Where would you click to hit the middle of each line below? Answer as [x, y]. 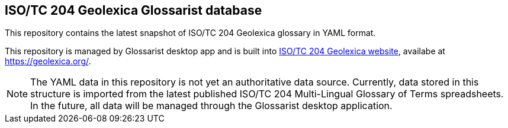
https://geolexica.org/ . [48, 61]
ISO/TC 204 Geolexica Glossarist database [134, 10]
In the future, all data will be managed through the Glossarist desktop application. [211, 106]
